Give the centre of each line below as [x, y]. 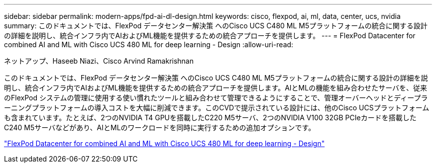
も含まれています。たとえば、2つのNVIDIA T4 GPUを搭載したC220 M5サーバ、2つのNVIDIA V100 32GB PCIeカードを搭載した [210, 118]
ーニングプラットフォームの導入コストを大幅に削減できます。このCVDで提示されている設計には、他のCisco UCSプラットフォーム [217, 108]
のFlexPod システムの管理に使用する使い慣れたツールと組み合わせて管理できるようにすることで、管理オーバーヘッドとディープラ [216, 98]
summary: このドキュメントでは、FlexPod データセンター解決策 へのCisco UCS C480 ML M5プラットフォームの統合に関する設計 [216, 26]
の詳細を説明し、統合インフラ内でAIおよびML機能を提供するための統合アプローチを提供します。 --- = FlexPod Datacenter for [210, 36]
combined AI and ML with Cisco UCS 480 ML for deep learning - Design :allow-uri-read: [149, 44]
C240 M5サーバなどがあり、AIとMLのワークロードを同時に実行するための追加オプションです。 [160, 127]
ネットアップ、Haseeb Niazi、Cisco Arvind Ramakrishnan [99, 61]
